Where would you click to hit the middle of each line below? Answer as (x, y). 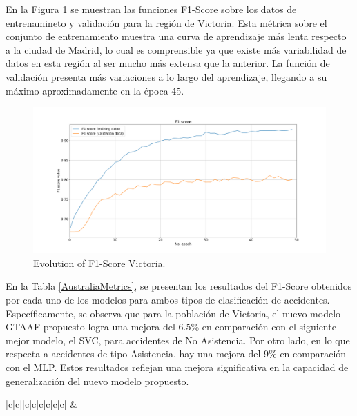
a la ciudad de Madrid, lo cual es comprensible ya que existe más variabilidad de (176, 49)
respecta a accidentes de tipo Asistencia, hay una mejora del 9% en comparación (176, 354)
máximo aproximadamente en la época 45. (95, 90)
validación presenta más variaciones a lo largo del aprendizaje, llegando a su (166, 76)
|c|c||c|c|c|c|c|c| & (42, 404)
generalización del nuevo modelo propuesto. (97, 380)
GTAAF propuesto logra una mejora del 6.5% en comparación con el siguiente (171, 327)
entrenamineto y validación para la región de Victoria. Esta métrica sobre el (166, 22)
